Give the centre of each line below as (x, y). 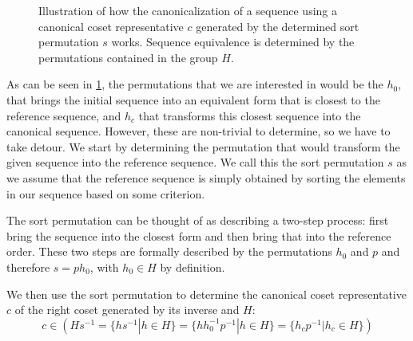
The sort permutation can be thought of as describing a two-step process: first (198, 220)
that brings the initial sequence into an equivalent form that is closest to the (193, 99)
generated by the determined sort (278, 26)
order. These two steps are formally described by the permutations (169, 251)
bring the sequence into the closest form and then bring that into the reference (199, 235)
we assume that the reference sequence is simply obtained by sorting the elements (206, 177)
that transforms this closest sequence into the (250, 115)
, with (104, 267)
